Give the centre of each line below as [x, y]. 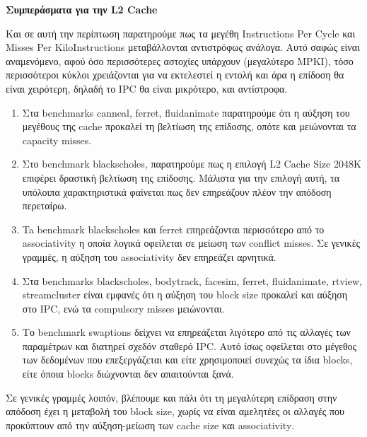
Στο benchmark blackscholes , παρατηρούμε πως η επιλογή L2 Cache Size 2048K [192, 164]
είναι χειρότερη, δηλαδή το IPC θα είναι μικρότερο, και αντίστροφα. [147, 88]
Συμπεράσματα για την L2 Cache [82, 9]
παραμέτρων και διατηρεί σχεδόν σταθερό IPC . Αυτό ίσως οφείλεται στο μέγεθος [190, 345]
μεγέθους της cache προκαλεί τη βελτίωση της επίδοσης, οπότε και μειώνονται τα [189, 126]
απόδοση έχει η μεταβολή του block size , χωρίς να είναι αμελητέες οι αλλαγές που [175, 411]
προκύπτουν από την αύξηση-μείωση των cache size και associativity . [150, 425]
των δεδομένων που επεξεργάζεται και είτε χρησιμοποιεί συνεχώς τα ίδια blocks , [187, 360]
